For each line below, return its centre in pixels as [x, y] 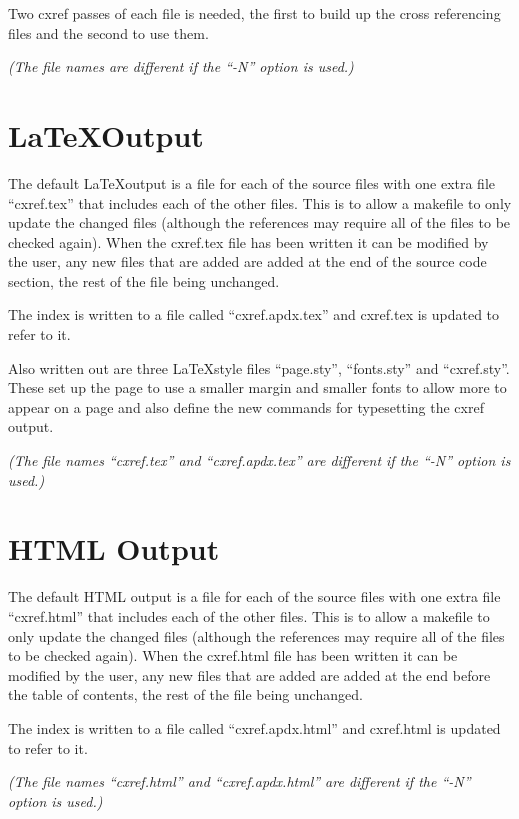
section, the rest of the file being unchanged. [144, 280]
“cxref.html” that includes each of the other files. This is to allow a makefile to [249, 615]
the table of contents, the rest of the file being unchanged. [185, 694]
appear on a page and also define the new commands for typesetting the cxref [246, 406]
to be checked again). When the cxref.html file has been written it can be [233, 655]
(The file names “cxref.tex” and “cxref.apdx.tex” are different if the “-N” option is [259, 460]
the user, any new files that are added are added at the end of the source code [247, 261]
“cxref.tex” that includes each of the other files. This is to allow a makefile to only [260, 202]
